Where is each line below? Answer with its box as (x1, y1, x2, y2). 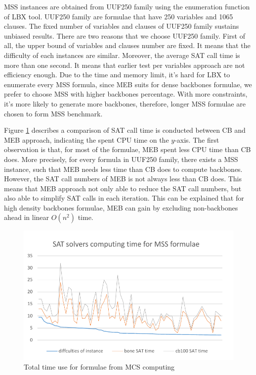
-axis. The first (174, 134, 219, 145)
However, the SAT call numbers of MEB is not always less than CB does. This (4, 173, 242, 184)
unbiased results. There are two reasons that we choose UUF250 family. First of (4, 30, 245, 41)
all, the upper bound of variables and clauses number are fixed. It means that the (4, 40, 251, 51)
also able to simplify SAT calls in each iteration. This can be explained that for (4, 193, 244, 203)
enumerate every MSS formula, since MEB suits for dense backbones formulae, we (4, 79, 252, 89)
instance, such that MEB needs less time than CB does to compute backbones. (4, 163, 243, 174)
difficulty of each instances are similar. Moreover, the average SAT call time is (4, 50, 240, 60)
